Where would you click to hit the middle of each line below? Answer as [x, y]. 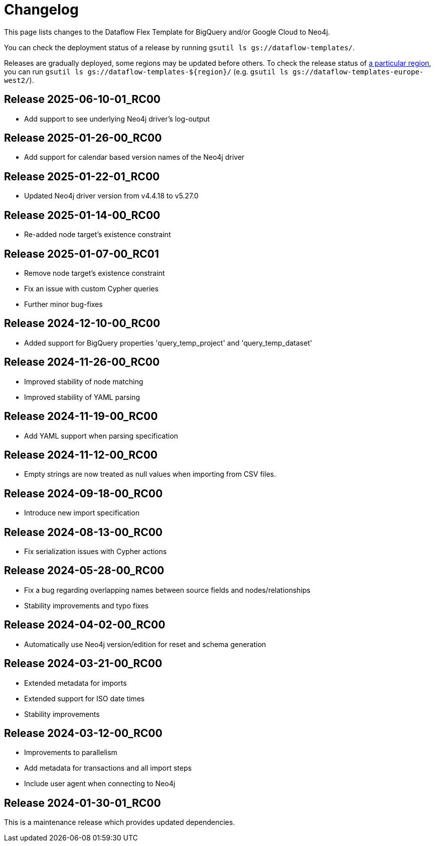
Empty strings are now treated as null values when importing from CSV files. [150, 474]
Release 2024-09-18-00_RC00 [84, 493]
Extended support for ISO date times [85, 698]
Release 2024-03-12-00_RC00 [83, 733]
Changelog [41, 10]
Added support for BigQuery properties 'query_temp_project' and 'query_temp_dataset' [168, 343]
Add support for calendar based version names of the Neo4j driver [134, 157]
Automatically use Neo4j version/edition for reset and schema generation [145, 644]
